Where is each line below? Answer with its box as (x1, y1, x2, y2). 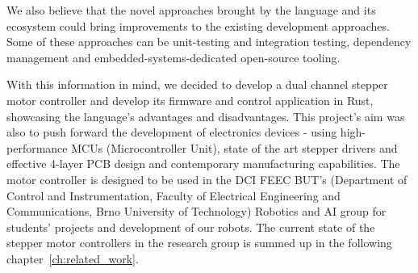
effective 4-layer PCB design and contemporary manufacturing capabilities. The (6, 155, 400, 172)
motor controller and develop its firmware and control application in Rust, (6, 91, 374, 108)
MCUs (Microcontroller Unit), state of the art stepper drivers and (71, 139, 398, 156)
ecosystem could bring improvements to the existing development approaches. (6, 17, 390, 34)
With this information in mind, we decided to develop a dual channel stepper (6, 76, 388, 93)
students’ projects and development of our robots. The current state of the (6, 218, 375, 235)
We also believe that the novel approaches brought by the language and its (6, 2, 376, 18)
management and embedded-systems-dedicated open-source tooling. (6, 48, 341, 65)
